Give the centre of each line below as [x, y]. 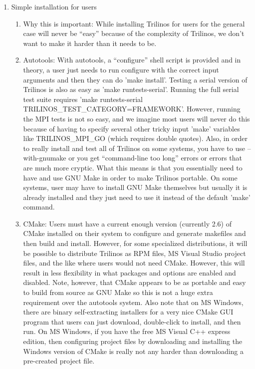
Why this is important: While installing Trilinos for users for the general [134, 23]
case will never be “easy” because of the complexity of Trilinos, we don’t [134, 33]
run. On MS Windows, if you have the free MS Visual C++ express [127, 331]
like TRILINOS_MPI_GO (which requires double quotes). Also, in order [135, 138]
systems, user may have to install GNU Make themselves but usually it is [135, 187]
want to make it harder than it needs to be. [90, 43]
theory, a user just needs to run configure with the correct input [121, 69]
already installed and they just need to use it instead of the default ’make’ [137, 197]
